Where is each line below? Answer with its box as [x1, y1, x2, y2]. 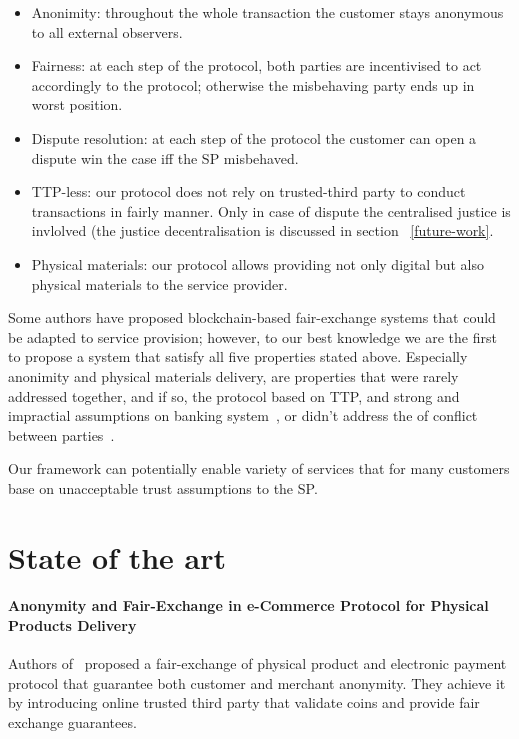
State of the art [8, 536, 227, 577]
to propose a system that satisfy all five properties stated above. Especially [8, 346, 468, 367]
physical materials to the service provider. [31, 273, 288, 294]
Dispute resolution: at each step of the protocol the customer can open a [31, 127, 477, 148]
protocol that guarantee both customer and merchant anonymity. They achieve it [8, 672, 506, 693]
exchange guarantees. [8, 712, 137, 733]
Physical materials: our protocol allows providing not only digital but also [31, 253, 485, 274]
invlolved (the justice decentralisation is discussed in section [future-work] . [31, 220, 494, 241]
